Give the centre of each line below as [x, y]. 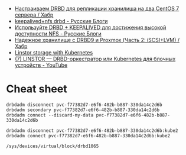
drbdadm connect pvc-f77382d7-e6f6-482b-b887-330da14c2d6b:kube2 [88, 135]
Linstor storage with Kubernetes [54, 52]
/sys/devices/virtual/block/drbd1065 [53, 146]
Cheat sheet [37, 89]
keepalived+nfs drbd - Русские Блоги [61, 21]
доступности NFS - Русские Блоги [58, 34]
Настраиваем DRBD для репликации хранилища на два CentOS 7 [97, 9]
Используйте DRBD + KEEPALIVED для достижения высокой [90, 27]
